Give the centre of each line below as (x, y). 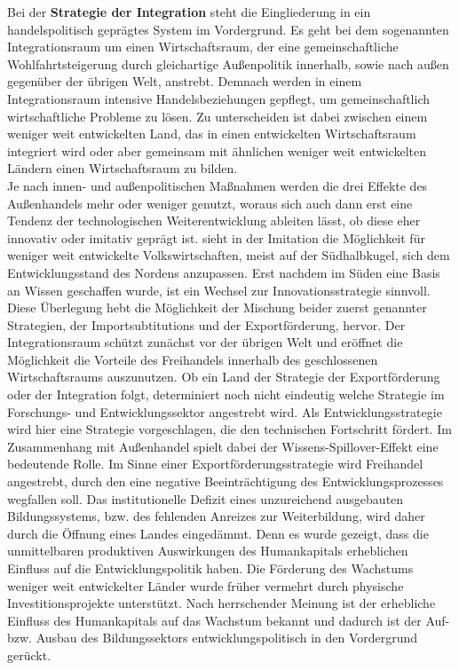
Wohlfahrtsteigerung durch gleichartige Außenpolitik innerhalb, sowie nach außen (228, 63)
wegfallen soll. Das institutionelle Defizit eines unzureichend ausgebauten (206, 498)
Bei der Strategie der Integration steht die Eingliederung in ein (189, 12)
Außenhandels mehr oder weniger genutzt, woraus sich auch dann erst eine (210, 203)
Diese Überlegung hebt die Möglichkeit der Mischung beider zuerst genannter (217, 307)
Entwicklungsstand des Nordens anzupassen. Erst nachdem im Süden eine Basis (224, 272)
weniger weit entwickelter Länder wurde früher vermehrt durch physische (206, 585)
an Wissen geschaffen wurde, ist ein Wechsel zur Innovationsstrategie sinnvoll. (219, 290)
